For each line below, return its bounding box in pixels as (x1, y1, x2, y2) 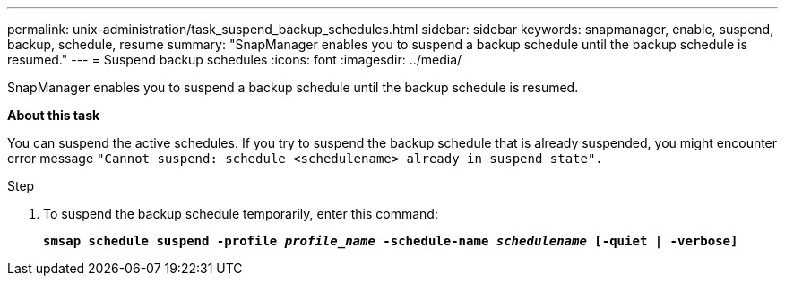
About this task (7, 107, 100, 123)
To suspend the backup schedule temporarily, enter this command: (43, 206, 438, 221)
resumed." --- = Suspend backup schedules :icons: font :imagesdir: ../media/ (7, 52, 462, 67)
